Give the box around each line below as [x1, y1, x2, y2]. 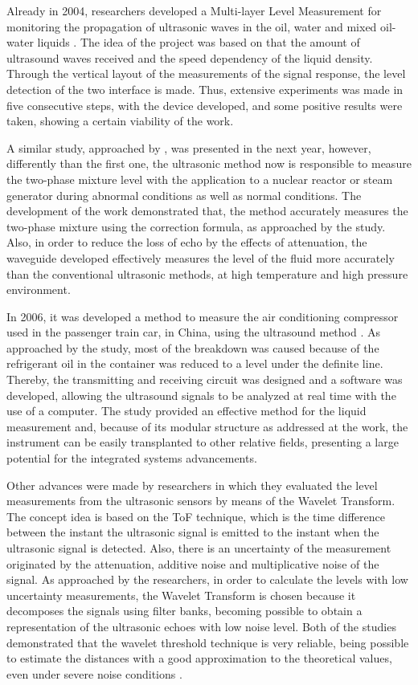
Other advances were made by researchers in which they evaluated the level [6, 476, 378, 493]
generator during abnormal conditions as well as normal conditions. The [6, 186, 362, 203]
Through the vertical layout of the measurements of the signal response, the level [6, 65, 406, 82]
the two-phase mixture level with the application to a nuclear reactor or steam [6, 170, 393, 187]
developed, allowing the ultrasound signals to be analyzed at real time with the [6, 386, 396, 403]
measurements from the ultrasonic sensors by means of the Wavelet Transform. [6, 492, 395, 509]
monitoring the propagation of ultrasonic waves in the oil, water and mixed [6, 18, 377, 35]
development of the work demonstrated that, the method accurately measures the [6, 202, 408, 219]
